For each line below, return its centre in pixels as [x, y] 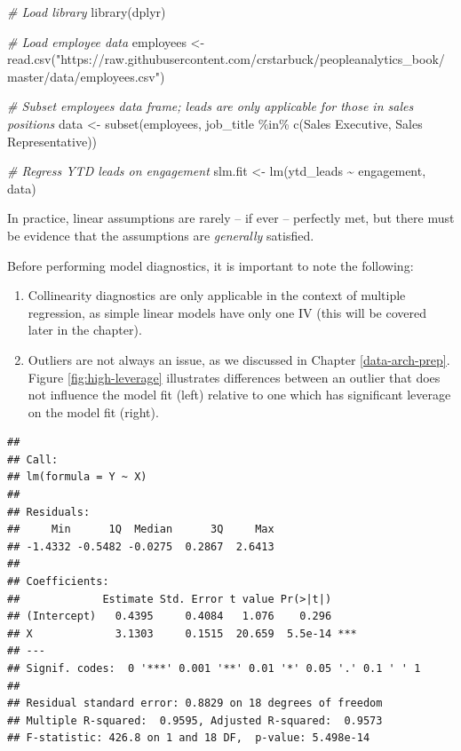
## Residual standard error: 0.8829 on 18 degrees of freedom [195, 704]
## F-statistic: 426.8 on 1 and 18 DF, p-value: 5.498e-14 [189, 738]
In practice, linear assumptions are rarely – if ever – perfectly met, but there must [231, 218]
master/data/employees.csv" [83, 76]
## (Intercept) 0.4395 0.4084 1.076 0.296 [170, 617]
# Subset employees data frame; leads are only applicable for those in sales [211, 106]
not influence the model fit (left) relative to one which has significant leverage [239, 395]
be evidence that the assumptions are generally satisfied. [161, 235]
